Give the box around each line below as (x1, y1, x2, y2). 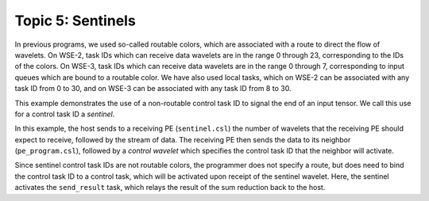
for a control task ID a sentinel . (14, 109, 115, 119)
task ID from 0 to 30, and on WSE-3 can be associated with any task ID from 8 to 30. (14, 84, 292, 93)
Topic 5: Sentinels (14, 12, 137, 29)
